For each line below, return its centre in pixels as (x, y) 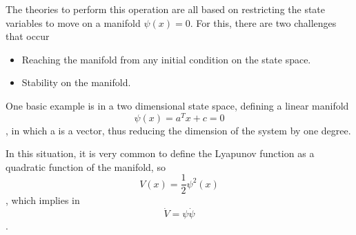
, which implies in (43, 200)
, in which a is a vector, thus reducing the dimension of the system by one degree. (178, 130)
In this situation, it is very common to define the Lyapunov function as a (160, 153)
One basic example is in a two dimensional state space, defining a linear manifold (177, 105)
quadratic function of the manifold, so (86, 166)
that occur (28, 36)
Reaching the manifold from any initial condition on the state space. (166, 59)
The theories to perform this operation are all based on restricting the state (166, 9)
